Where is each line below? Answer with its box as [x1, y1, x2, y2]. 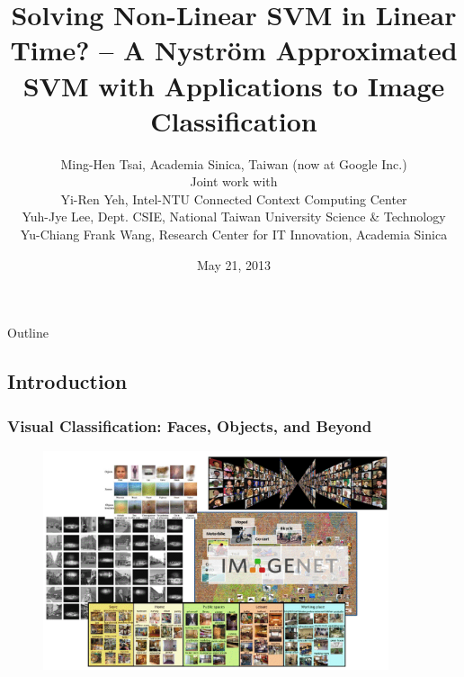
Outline [7, 323, 49, 342]
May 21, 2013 [196, 255, 272, 274]
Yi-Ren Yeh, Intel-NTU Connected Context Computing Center [60, 189, 407, 208]
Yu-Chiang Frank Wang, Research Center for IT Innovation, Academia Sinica [20, 225, 448, 244]
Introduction [7, 367, 128, 395]
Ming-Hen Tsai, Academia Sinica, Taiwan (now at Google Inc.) [60, 154, 407, 173]
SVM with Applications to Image [22, 67, 445, 104]
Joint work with [190, 172, 278, 191]
